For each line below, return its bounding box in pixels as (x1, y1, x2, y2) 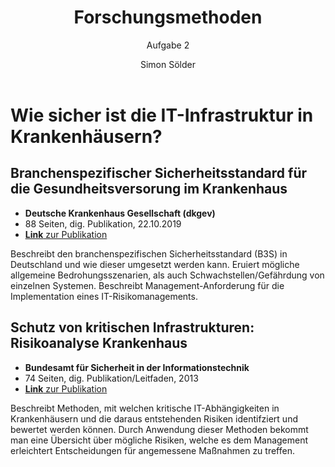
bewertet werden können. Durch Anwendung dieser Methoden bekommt (10, 423, 309, 435)
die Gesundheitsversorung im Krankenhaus (10, 181, 288, 198)
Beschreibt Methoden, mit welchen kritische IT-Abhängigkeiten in (10, 402, 280, 414)
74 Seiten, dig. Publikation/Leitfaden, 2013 (24, 372, 199, 384)
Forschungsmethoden (73, 6, 263, 29)
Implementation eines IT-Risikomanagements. (10, 290, 198, 302)
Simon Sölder (139, 58, 196, 70)
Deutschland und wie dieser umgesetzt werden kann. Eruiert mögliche (10, 258, 300, 270)
